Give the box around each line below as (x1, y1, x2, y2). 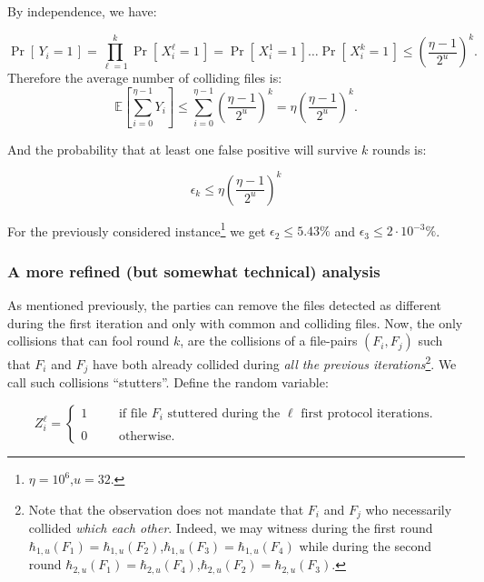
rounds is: (372, 139, 427, 158)
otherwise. (118, 430, 175, 444)
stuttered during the (167, 406, 281, 420)
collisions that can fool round (7, 331, 170, 350)
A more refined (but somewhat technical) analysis (7, 259, 380, 282)
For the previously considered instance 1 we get (7, 218, 266, 240)
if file (118, 406, 147, 420)
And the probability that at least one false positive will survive (7, 139, 358, 158)
